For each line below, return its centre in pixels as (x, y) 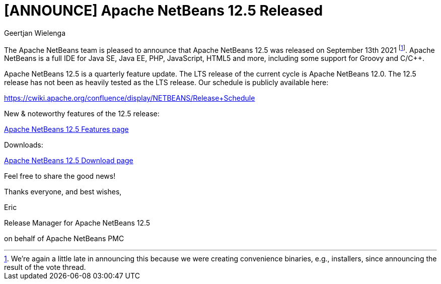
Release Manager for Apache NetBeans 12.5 (77, 223)
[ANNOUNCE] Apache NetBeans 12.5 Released (164, 11)
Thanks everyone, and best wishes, (63, 192)
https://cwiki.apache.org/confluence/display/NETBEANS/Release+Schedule (130, 98)
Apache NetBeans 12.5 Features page (66, 129)
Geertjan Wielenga (35, 33)
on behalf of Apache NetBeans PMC (64, 239)
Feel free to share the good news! (60, 176)
